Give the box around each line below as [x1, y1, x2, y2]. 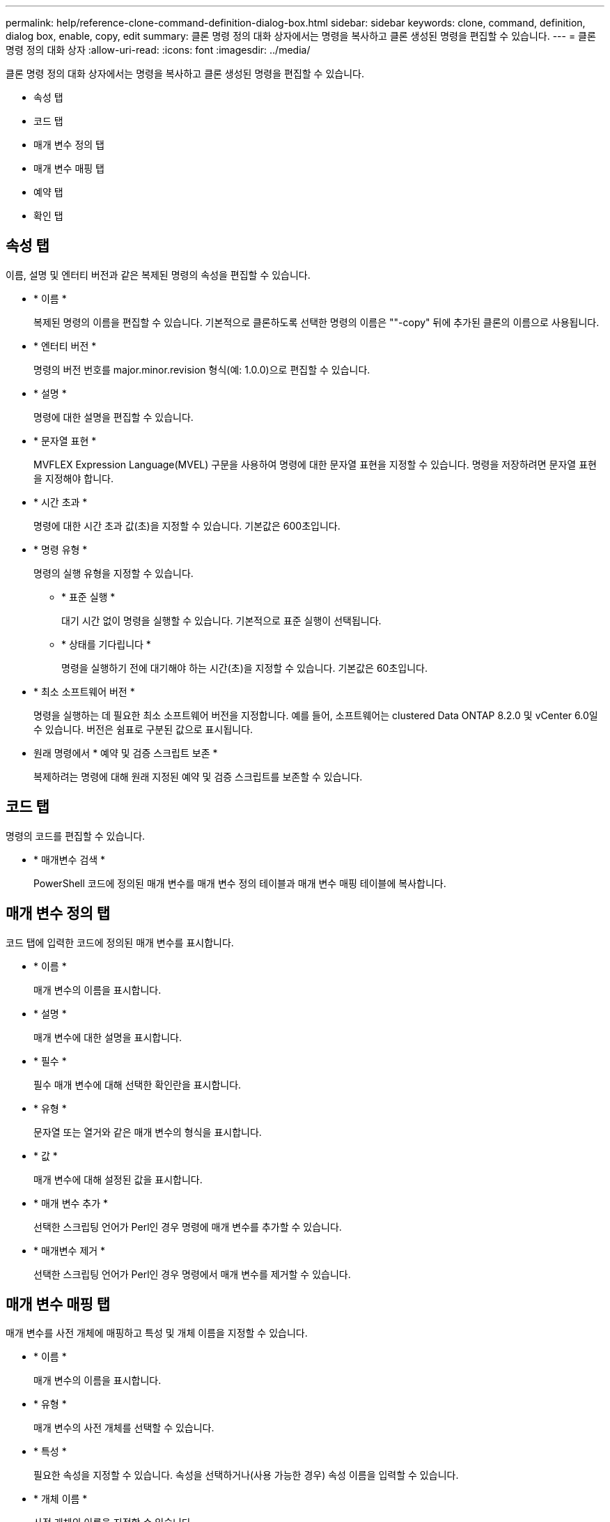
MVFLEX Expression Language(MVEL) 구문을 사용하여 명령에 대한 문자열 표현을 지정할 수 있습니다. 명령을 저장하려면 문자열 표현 [33, 458, 597, 470]
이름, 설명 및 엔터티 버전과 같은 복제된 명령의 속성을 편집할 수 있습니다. [6, 268, 311, 281]
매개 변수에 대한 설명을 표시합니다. [33, 1031, 182, 1043]
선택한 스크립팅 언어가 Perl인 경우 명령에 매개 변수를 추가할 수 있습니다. [33, 1220, 342, 1233]
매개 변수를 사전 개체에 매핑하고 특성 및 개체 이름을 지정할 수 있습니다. [6, 1327, 308, 1339]
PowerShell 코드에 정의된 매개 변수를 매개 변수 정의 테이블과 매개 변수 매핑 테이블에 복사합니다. [33, 877, 446, 889]
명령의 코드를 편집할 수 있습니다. [6, 829, 146, 842]
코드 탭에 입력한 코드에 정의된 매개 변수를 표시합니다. [6, 936, 234, 948]
